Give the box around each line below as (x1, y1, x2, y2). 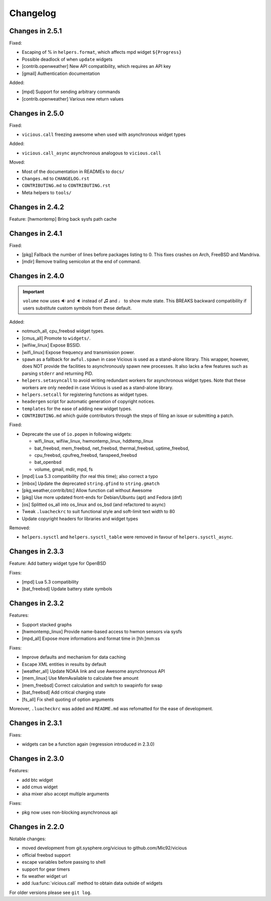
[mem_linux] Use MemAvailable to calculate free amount (22, 675, 139, 681)
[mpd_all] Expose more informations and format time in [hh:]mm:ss (22, 635, 160, 641)
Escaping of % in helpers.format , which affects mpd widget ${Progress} (22, 49, 182, 55)
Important (23, 288, 45, 294)
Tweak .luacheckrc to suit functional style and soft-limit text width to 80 (22, 509, 175, 515)
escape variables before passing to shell (22, 859, 105, 865)
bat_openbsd (34, 459, 62, 465)
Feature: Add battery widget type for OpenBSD (9, 560, 106, 566)
